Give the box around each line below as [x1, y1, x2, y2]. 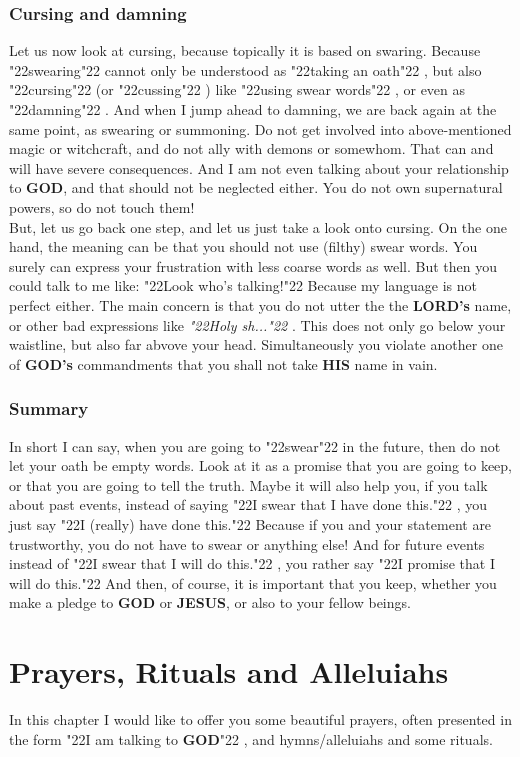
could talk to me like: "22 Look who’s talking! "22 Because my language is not [9, 275, 478, 296]
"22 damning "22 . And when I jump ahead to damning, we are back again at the [9, 99, 497, 119]
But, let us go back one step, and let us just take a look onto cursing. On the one [9, 216, 507, 237]
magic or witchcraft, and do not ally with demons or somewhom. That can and [9, 138, 494, 159]
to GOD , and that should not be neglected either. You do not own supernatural [9, 177, 503, 198]
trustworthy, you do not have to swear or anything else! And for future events [9, 533, 485, 554]
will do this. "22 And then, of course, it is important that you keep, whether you [9, 572, 497, 593]
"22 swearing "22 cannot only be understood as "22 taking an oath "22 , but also [9, 59, 482, 80]
